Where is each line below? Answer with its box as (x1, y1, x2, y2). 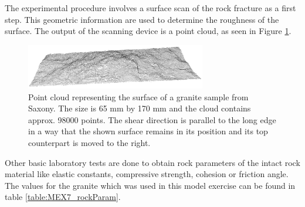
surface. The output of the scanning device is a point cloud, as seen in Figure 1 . (5, 25, 292, 37)
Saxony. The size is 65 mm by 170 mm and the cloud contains (28, 102, 251, 114)
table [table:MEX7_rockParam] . (5, 191, 121, 203)
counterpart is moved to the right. (28, 137, 151, 149)
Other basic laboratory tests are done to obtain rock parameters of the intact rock (5, 156, 300, 168)
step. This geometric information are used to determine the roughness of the (5, 13, 279, 25)
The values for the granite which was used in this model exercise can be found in (5, 179, 296, 191)
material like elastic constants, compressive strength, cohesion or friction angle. (5, 168, 289, 180)
